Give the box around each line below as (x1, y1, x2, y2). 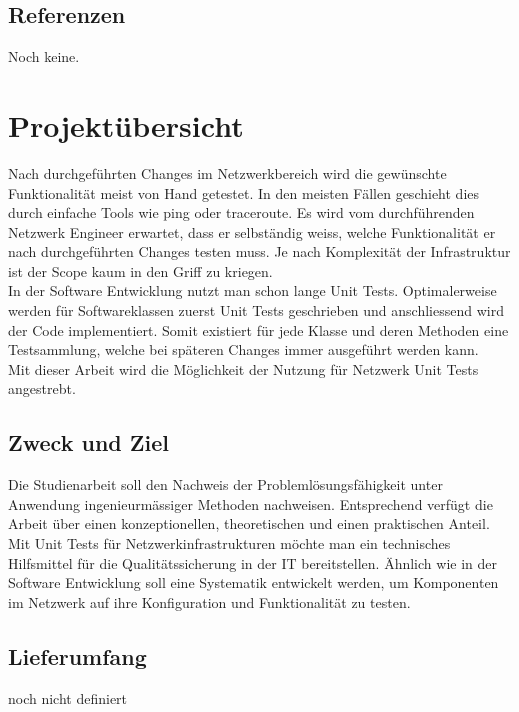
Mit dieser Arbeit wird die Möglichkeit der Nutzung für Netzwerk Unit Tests (8, 358, 479, 379)
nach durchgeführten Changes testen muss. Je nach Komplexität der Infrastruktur (8, 241, 511, 262)
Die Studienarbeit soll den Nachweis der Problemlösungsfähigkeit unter (8, 474, 443, 495)
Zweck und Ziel (8, 427, 169, 458)
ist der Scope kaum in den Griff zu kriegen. (8, 260, 273, 281)
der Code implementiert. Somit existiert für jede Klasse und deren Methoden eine (8, 319, 509, 340)
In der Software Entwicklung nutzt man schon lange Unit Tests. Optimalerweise (8, 280, 497, 301)
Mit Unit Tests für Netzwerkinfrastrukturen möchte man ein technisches (8, 533, 451, 554)
